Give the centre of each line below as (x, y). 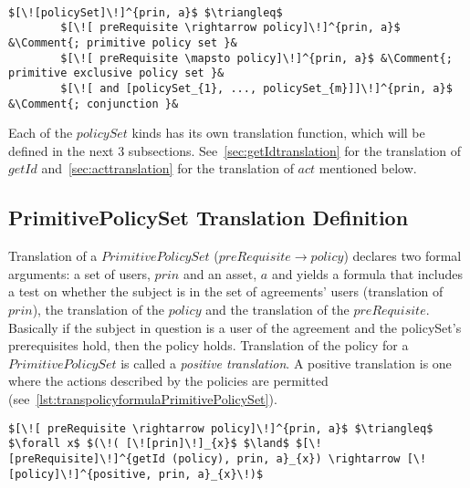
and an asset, (220, 273)
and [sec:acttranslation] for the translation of (167, 168)
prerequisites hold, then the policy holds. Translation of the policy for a (209, 345)
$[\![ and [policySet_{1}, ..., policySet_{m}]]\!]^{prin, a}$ (256, 88)
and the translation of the (277, 310)
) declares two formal (402, 256)
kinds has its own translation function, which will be (278, 133)
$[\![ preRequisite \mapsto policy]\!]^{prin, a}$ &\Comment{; (256, 58)
